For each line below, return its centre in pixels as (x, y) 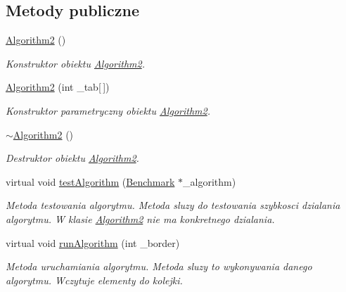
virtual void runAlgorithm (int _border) (93, 242)
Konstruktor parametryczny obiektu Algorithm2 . (108, 110)
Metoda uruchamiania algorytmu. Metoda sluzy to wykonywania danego (159, 266)
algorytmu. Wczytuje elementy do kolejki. (94, 280)
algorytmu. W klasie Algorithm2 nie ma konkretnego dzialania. (140, 218)
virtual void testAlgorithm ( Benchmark (90, 181)
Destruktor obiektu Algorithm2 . (72, 158)
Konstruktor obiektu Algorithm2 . (75, 63)
